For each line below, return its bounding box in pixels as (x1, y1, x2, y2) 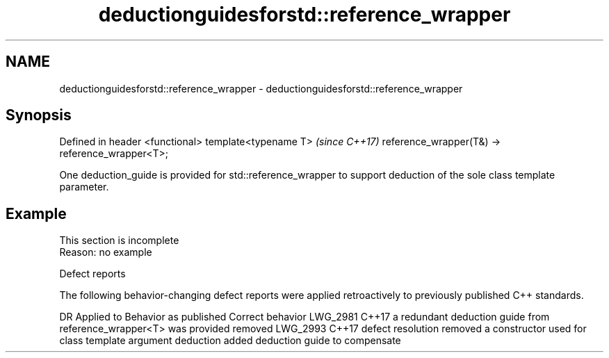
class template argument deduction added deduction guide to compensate (59, 334, 401, 347)
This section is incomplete (59, 234, 179, 247)
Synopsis (6, 106, 72, 124)
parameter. (59, 181, 109, 193)
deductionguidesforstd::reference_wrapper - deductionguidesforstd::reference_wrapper (59, 82, 463, 95)
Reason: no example (59, 246, 152, 259)
